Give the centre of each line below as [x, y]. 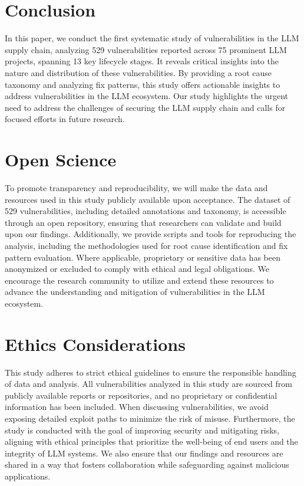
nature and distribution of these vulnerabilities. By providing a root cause [138, 72]
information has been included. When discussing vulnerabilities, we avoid [137, 407]
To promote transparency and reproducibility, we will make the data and [136, 188]
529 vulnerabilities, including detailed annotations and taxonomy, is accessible [146, 211]
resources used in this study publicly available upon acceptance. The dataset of [148, 199]
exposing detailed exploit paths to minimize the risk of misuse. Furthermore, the [150, 418]
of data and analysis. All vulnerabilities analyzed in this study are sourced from [148, 384]
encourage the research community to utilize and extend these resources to [139, 280]
